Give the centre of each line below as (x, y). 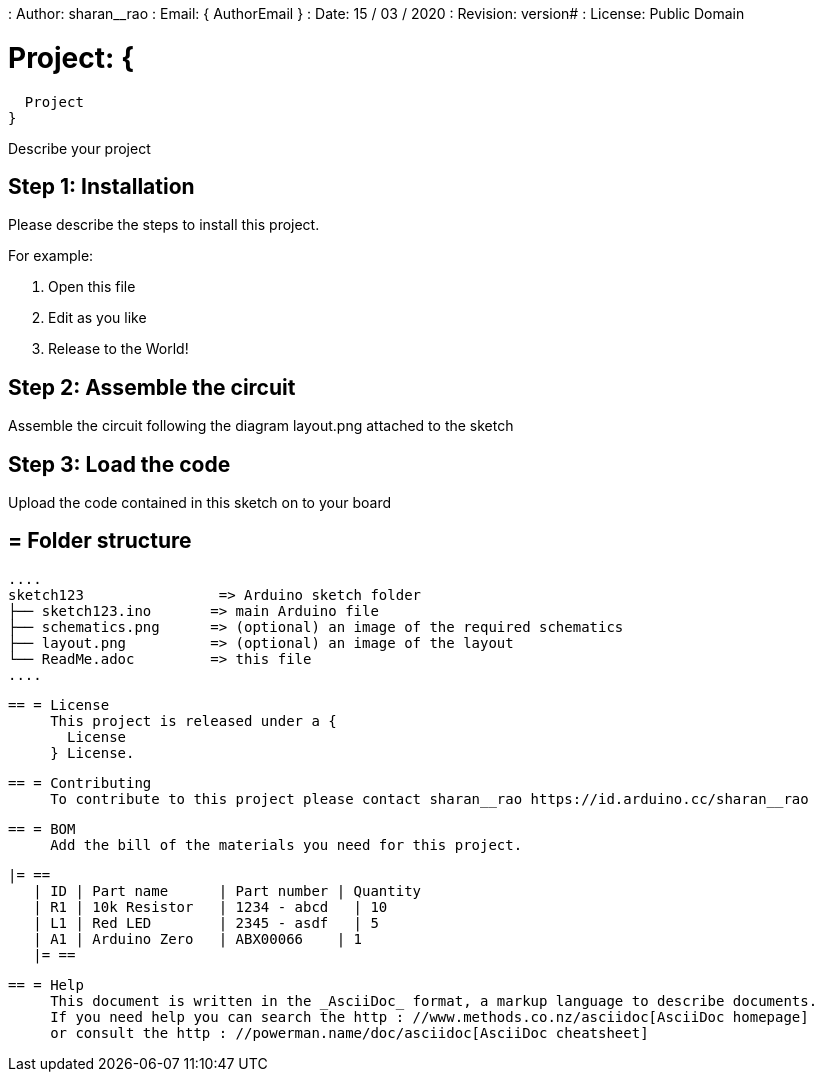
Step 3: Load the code (119, 464)
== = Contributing (80, 782)
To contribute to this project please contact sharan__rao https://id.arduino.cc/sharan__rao (429, 798)
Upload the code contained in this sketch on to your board (199, 503)
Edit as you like (97, 318)
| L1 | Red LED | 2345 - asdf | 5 (206, 922)
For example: (51, 256)
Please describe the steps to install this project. (164, 225)
